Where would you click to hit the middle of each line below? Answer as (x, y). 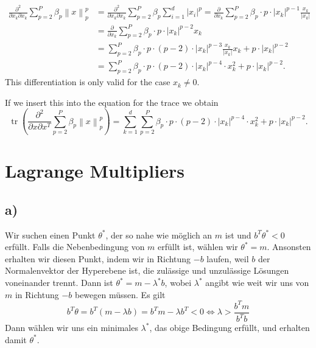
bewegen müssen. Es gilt (120, 294)
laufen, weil (228, 258)
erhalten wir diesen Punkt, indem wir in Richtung (98, 258)
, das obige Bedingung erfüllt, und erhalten (230, 328)
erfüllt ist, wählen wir (198, 247)
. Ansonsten (289, 247)
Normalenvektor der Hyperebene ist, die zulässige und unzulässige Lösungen (147, 270)
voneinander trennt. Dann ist (59, 282)
